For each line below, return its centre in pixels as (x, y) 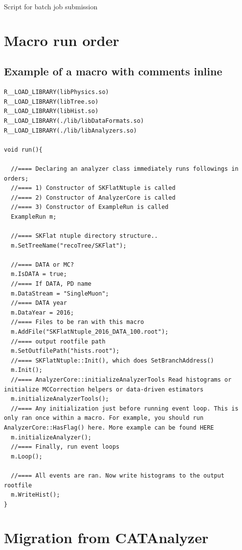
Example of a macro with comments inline (113, 71)
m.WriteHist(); (35, 495)
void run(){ (23, 149)
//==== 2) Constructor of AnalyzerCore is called (93, 197)
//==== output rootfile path (58, 341)
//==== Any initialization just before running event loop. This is (125, 408)
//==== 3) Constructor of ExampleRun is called (90, 207)
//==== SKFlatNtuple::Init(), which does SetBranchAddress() (112, 360)
